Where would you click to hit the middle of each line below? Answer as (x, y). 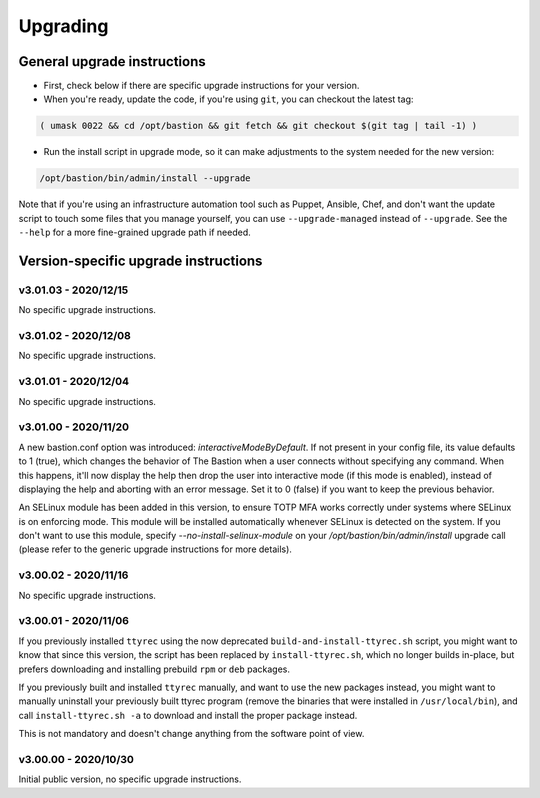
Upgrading (63, 26)
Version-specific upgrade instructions (140, 260)
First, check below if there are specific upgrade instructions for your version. (201, 86)
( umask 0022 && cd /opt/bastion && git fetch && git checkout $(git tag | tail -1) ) (258, 126)
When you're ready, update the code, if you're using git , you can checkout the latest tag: (228, 99)
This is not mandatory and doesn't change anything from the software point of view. (191, 734)
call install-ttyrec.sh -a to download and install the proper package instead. (188, 715)
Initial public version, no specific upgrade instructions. (130, 779)
